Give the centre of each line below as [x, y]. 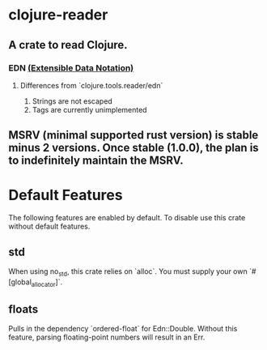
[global [20, 282]
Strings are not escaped [72, 101]
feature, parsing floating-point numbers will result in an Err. [107, 337]
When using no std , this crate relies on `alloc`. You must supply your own [128, 272]
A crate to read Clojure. [68, 45]
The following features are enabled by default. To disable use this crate [127, 218]
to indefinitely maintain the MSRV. [96, 161]
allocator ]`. [47, 283]
